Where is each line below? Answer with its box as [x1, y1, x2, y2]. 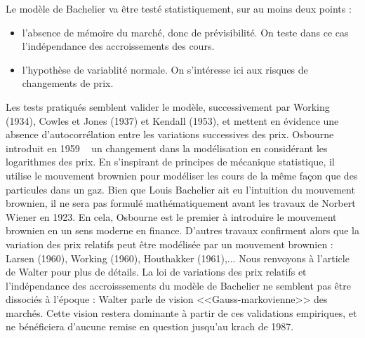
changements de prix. [22, 76, 114, 90]
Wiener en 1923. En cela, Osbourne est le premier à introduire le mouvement [6, 209, 337, 224]
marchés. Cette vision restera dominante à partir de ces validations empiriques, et [6, 305, 357, 320]
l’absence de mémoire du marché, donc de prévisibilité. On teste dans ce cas [22, 25, 349, 39]
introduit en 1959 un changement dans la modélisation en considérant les [6, 140, 328, 155]
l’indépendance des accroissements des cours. [22, 39, 215, 53]
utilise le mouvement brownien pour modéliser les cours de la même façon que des [6, 168, 358, 182]
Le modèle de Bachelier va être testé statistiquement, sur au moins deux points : [6, 1, 352, 15]
